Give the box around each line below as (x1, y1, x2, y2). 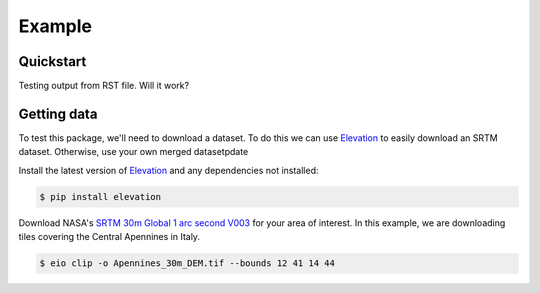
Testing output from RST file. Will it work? (18, 80, 190, 92)
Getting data (18, 105, 98, 122)
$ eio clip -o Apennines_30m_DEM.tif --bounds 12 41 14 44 (39, 258, 335, 269)
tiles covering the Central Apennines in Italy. (18, 231, 200, 243)
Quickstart (18, 53, 87, 70)
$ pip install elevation (39, 191, 162, 202)
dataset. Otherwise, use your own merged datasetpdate (18, 146, 249, 158)
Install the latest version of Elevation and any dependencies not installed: (18, 164, 319, 176)
